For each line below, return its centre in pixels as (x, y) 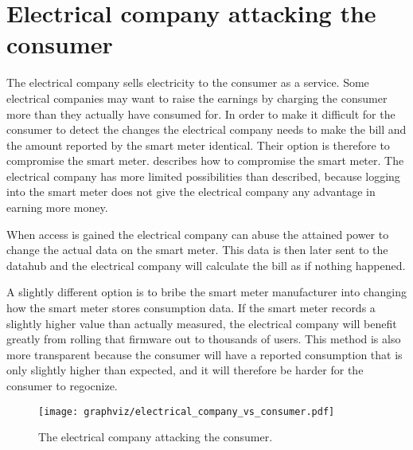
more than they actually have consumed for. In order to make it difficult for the (201, 113)
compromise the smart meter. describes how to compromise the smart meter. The (205, 160)
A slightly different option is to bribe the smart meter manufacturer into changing (206, 292)
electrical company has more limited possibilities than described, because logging (203, 176)
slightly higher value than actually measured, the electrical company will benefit (202, 323)
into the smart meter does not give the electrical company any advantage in (191, 192)
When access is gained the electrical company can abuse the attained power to (198, 234)
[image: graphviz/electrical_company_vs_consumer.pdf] (187, 411)
